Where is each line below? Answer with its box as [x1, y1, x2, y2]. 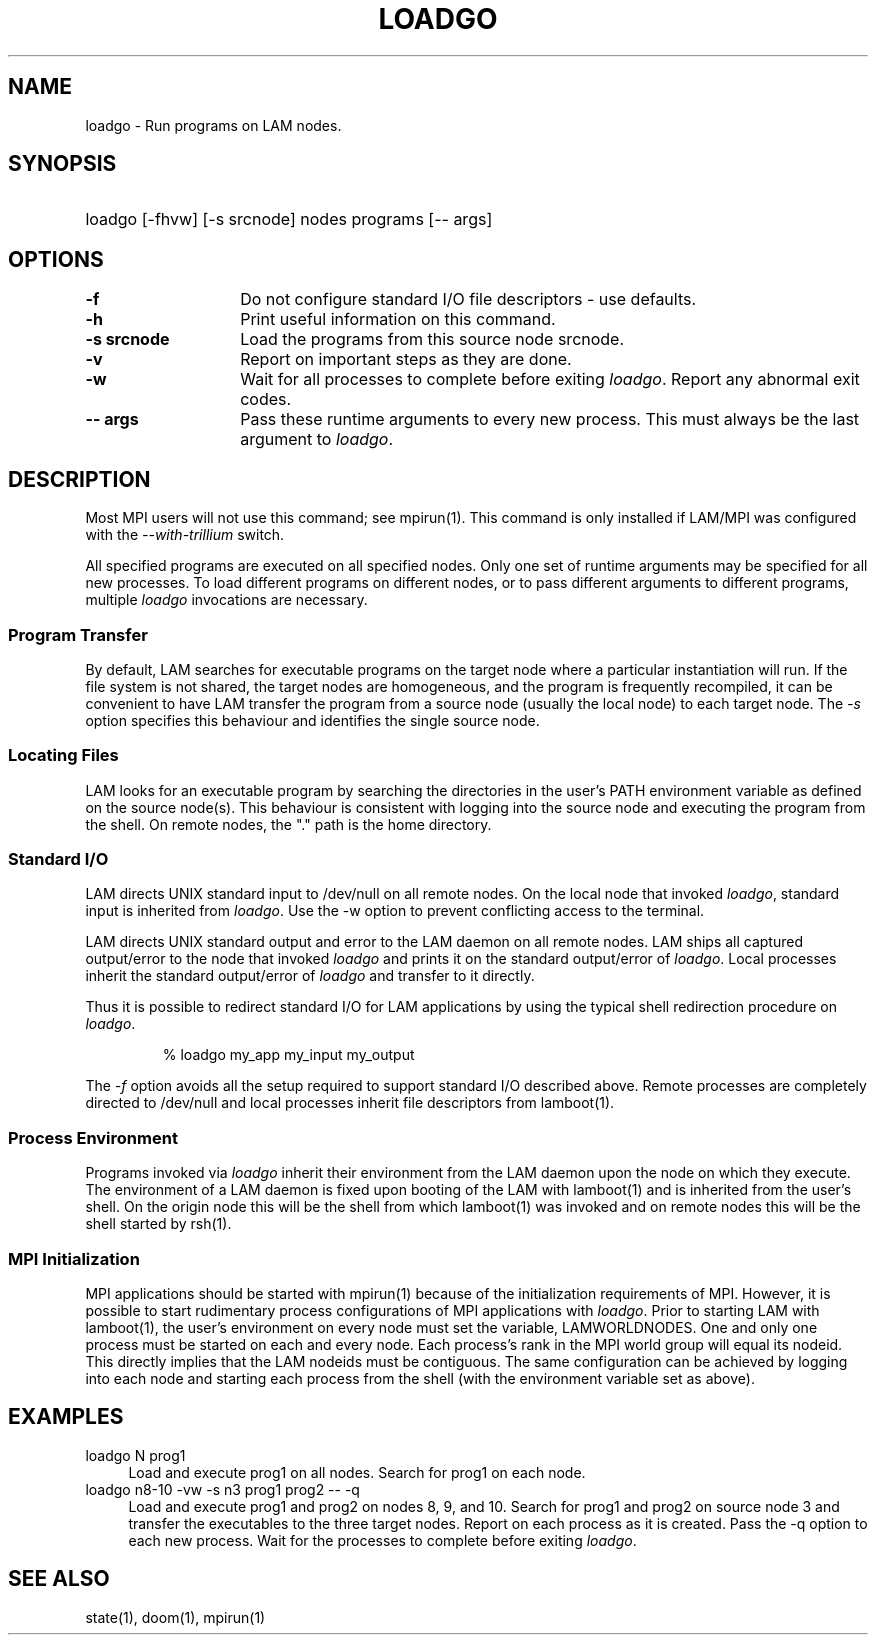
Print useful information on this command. [240, 309, 556, 330]
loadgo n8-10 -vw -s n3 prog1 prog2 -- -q [85, 1480, 360, 1498]
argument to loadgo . [240, 429, 394, 450]
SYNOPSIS [8, 151, 117, 177]
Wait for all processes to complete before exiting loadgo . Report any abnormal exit [240, 369, 860, 390]
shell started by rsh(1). [85, 1215, 232, 1233]
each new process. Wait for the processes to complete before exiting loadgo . [128, 1531, 637, 1549]
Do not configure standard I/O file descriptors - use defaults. [240, 289, 697, 310]
